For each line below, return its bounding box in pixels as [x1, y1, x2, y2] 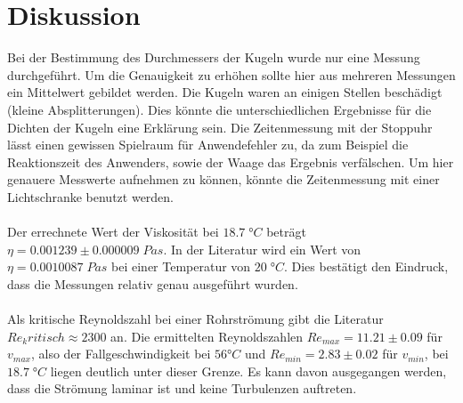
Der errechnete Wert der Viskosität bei [7, 222, 219, 241]
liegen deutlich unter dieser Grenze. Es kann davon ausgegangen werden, [50, 361, 447, 380]
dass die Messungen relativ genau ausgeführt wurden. [7, 274, 298, 293]
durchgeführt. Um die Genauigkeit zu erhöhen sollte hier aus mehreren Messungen [7, 65, 456, 84]
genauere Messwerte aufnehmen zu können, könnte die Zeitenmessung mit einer [7, 170, 440, 189]
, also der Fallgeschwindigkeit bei [30, 344, 211, 363]
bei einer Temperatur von [111, 257, 251, 276]
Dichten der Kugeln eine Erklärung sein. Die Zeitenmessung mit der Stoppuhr [7, 117, 433, 136]
